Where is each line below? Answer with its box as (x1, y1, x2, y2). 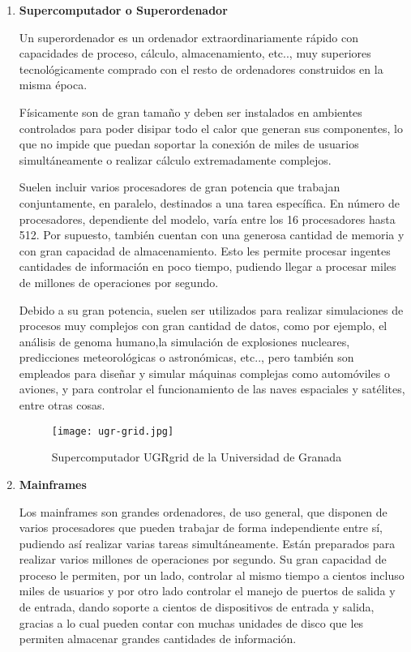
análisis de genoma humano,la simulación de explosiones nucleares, (19, 332, 350, 350)
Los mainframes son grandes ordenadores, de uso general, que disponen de (19, 503, 387, 520)
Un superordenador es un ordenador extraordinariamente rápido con (19, 28, 359, 45)
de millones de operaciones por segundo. (19, 273, 219, 290)
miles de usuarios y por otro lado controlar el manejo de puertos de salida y (19, 582, 396, 599)
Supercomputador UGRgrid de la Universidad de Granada (51, 448, 342, 465)
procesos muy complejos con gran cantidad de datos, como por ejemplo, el (19, 317, 387, 334)
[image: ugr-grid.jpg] (51, 425, 174, 437)
